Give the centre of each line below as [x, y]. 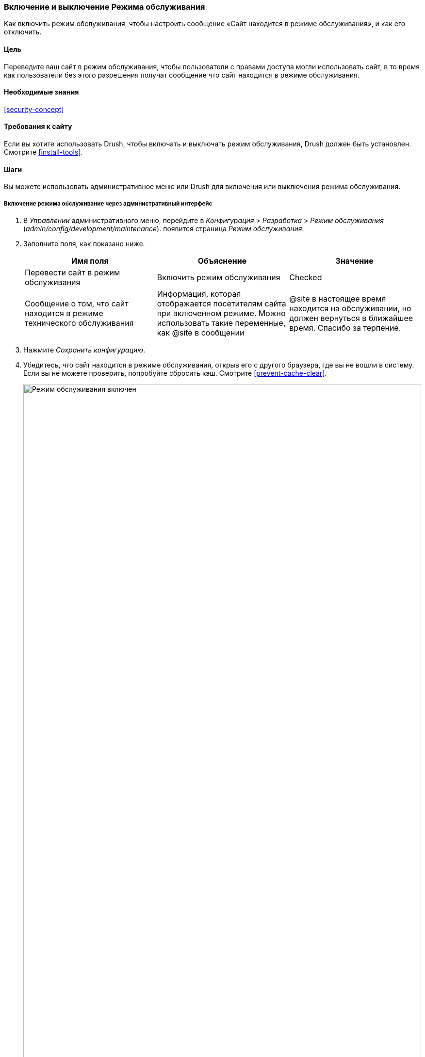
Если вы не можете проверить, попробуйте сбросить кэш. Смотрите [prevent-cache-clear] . [175, 373]
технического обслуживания [79, 323]
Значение [354, 261]
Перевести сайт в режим [73, 273]
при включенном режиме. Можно [221, 313]
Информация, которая [199, 294]
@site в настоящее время [338, 299]
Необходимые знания [41, 92]
